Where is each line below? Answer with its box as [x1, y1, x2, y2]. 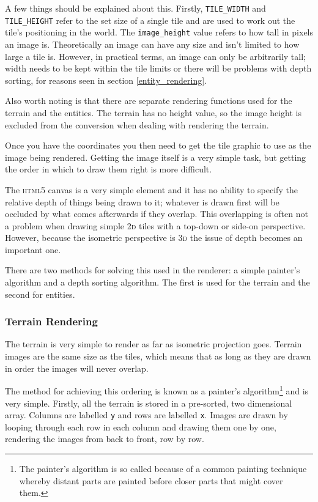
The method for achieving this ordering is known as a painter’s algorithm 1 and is [5, 383, 309, 397]
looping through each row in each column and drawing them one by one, [5, 420, 276, 433]
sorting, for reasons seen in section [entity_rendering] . [5, 73, 207, 86]
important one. [5, 243, 61, 256]
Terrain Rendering [5, 314, 98, 329]
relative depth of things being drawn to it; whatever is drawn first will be [5, 195, 279, 208]
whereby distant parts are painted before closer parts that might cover [19, 474, 283, 487]
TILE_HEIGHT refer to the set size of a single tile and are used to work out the [5, 13, 295, 26]
